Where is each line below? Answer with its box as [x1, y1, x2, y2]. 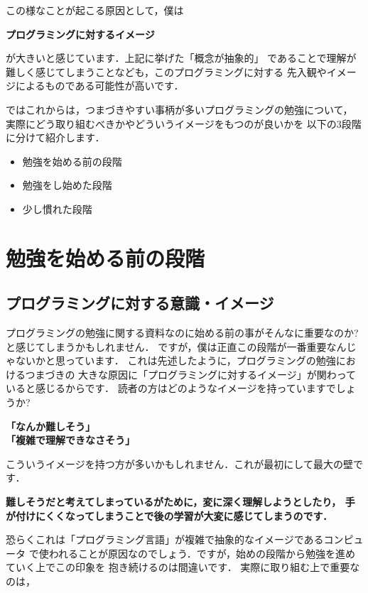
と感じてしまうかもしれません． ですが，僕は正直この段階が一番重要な [6, 339, 337, 354]
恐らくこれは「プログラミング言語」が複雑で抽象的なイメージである [6, 532, 324, 547]
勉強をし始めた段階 [22, 178, 112, 192]
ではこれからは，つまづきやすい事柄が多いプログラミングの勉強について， [6, 102, 353, 116]
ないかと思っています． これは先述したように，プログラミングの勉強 [15, 353, 336, 368]
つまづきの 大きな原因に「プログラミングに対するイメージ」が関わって [25, 366, 357, 381]
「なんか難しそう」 [6, 418, 95, 433]
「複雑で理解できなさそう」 [6, 432, 135, 447]
